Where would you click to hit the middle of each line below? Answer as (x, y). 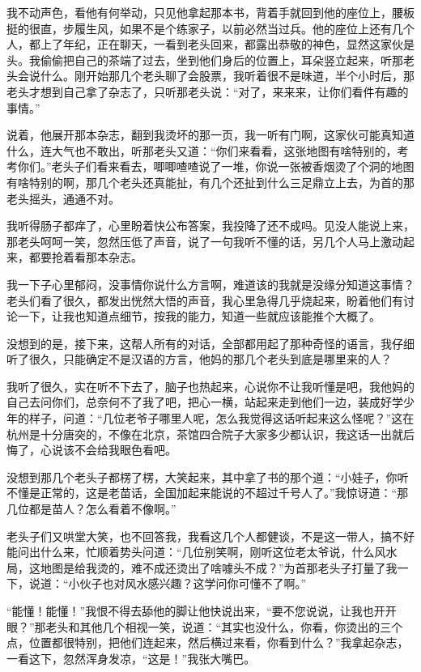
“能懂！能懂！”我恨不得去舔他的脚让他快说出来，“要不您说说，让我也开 (196, 610)
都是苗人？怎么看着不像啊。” (102, 509)
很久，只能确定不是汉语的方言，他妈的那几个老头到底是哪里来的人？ (210, 359)
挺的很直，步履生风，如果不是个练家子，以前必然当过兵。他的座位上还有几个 (210, 28)
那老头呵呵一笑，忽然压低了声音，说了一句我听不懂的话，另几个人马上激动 (205, 241)
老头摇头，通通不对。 (63, 198)
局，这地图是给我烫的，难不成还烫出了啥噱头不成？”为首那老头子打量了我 (202, 567)
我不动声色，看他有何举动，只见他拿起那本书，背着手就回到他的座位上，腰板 (210, 12)
